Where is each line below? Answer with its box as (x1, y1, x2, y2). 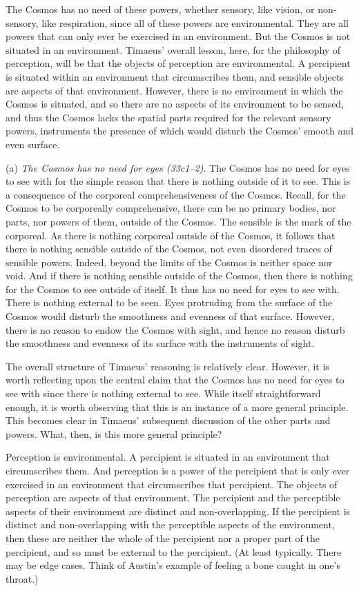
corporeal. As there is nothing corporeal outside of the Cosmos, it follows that (6, 228, 336, 242)
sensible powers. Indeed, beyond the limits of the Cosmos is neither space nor (6, 254, 333, 269)
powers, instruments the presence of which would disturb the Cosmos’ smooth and (6, 123, 353, 138)
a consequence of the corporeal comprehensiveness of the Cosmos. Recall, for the (6, 187, 346, 201)
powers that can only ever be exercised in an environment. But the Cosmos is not (6, 29, 351, 43)
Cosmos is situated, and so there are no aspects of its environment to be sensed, (6, 97, 345, 111)
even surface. (6, 137, 60, 151)
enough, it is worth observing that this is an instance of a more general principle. (6, 399, 349, 414)
